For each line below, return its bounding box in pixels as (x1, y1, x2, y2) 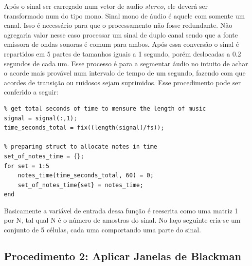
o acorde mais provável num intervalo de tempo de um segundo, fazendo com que (4, 68, 246, 78)
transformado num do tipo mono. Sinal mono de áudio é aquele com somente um (4, 10, 245, 20)
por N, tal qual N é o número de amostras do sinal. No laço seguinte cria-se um (4, 215, 241, 225)
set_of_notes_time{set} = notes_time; (18, 181, 144, 189)
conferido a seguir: (4, 87, 58, 97)
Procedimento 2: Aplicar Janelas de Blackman (4, 248, 241, 264)
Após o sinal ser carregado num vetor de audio (4, 1, 143, 11)
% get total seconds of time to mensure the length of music (4, 105, 206, 112)
